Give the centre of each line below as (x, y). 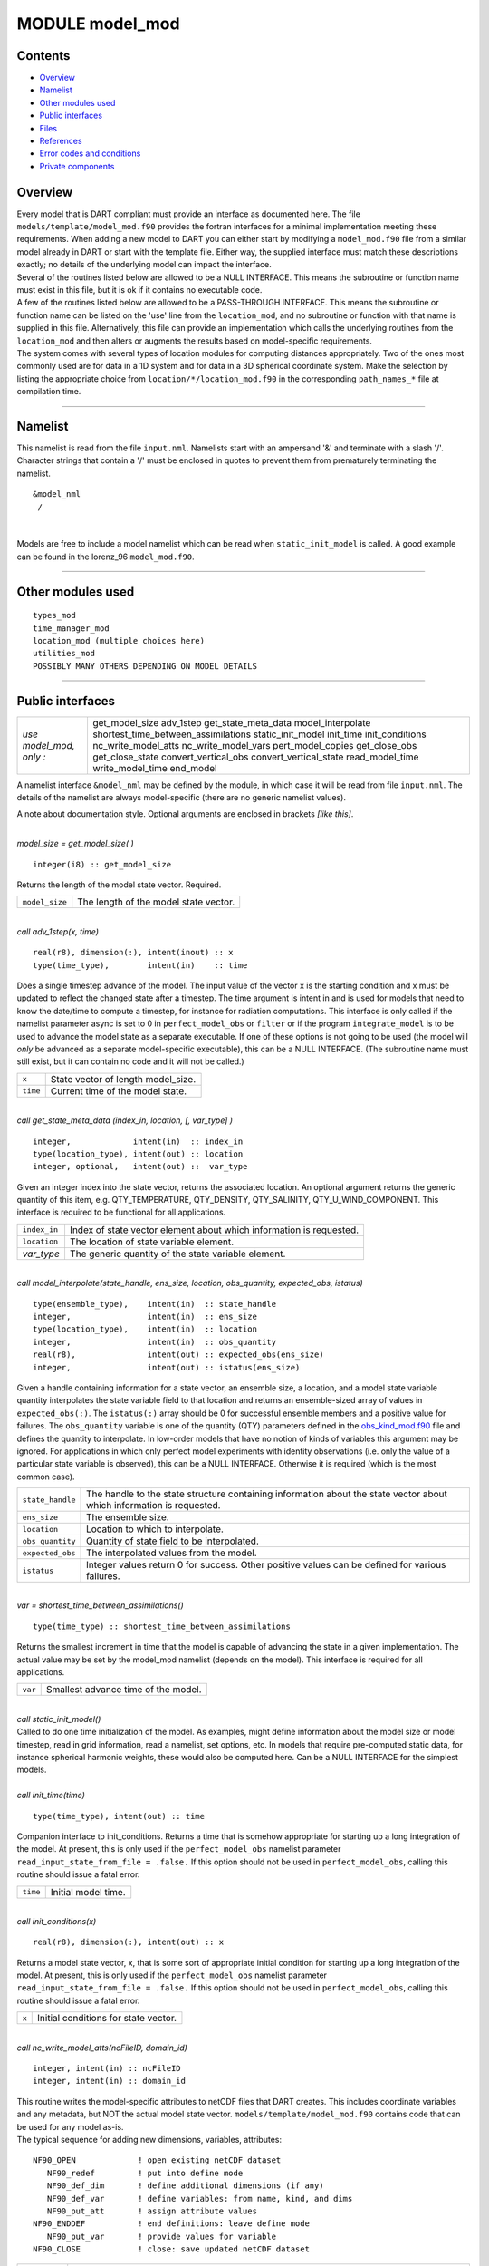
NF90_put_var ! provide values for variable (161, 2236)
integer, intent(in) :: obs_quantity (154, 1342)
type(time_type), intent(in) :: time (140, 965)
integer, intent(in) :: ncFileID (107, 2068)
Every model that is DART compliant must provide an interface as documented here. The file (189, 214)
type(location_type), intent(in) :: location (145, 1329)
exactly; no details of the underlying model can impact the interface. (144, 265)
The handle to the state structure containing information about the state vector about (267, 1494)
